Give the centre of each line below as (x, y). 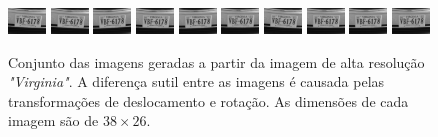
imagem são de (53, 120)
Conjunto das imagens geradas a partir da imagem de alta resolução (216, 61)
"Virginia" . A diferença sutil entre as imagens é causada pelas (196, 81)
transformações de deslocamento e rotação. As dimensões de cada (208, 100)
